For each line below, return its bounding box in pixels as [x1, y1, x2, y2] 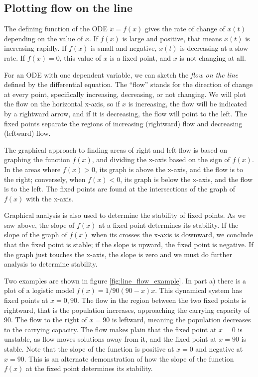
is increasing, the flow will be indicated [128, 98, 247, 109]
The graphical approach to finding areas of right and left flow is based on [4, 144, 228, 155]
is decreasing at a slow [180, 43, 249, 53]
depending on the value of [4, 33, 83, 43]
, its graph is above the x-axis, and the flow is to [95, 164, 244, 174]
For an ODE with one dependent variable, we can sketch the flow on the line [4, 69, 239, 80]
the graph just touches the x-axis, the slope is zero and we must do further [4, 249, 232, 259]
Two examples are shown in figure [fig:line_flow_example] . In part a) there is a [4, 275, 247, 285]
